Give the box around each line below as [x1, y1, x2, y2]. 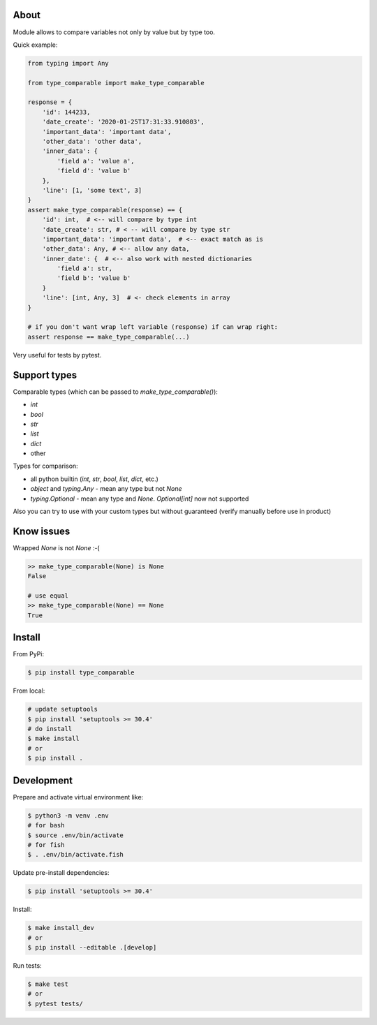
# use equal [27, 592, 69, 600]
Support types [13, 369, 77, 381]
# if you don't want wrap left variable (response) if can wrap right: [27, 323, 279, 331]
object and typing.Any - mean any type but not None [30, 485, 182, 493]
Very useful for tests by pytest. [13, 351, 102, 359]
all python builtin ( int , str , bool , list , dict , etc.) [30, 475, 158, 483]
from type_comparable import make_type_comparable [27, 79, 205, 87]
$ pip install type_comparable [27, 669, 135, 677]
